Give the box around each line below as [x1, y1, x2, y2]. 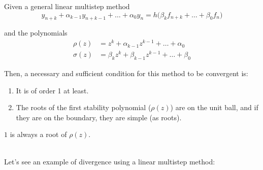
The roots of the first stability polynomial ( [16, 102, 151, 113]
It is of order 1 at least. [16, 85, 89, 95]
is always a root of [10, 129, 67, 140]
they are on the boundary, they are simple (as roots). [16, 112, 182, 122]
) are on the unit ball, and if [170, 102, 258, 113]
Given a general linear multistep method [4, 1, 130, 11]
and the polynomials [4, 27, 68, 38]
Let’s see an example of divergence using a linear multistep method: [4, 156, 215, 166]
